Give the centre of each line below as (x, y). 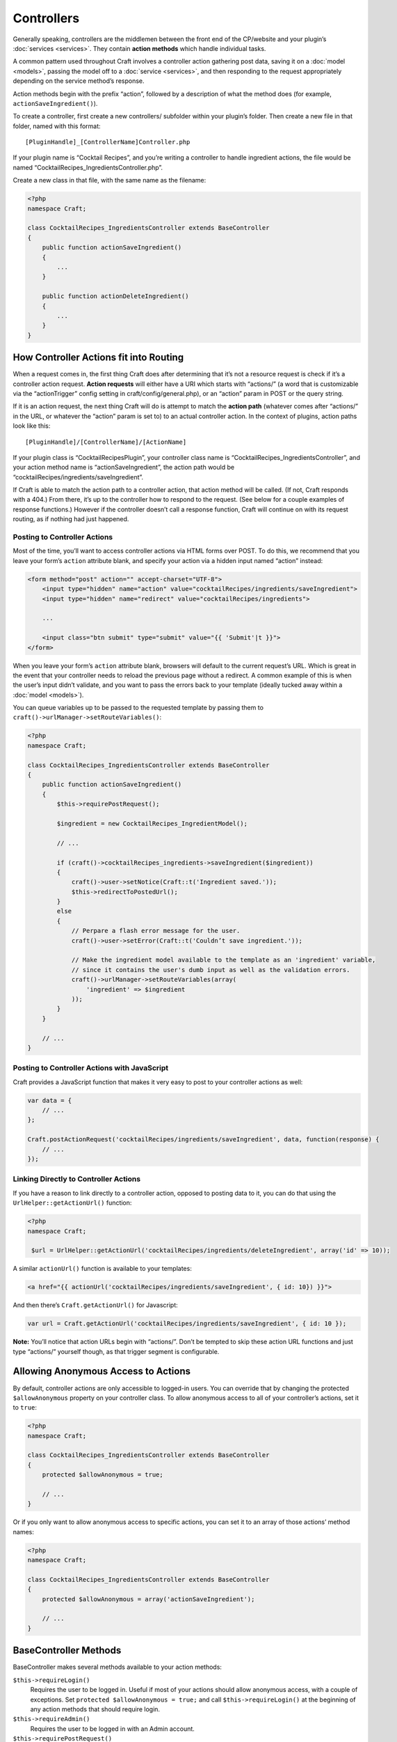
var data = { (50, 1100)
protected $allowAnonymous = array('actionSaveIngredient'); (148, 1599)
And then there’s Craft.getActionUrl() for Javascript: (96, 1305)
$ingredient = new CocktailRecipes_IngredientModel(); (152, 823)
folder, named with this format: (57, 126)
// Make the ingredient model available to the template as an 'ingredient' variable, (224, 960)
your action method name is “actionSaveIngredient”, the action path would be (124, 468)
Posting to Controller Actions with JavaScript (91, 1068)
